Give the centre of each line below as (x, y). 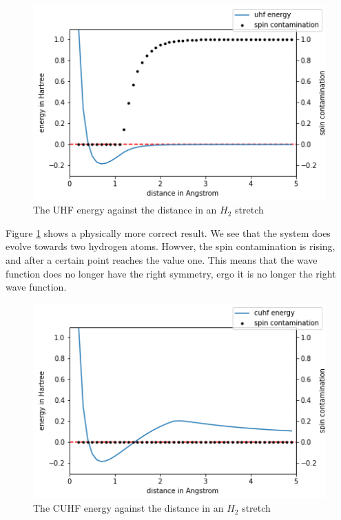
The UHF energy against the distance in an (125, 210)
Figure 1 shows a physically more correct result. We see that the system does (168, 232)
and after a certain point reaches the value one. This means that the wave (162, 260)
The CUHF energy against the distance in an (128, 508)
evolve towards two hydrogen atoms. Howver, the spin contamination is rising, (170, 246)
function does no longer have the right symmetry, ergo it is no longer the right (171, 273)
